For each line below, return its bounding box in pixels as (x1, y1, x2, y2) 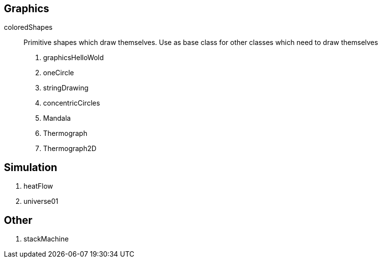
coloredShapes (4, 23, 53, 32)
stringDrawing (43, 84, 89, 92)
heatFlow (24, 182, 53, 191)
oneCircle (43, 68, 74, 77)
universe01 (24, 197, 59, 206)
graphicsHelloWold (43, 53, 104, 62)
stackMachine (24, 235, 69, 243)
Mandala (43, 114, 71, 123)
